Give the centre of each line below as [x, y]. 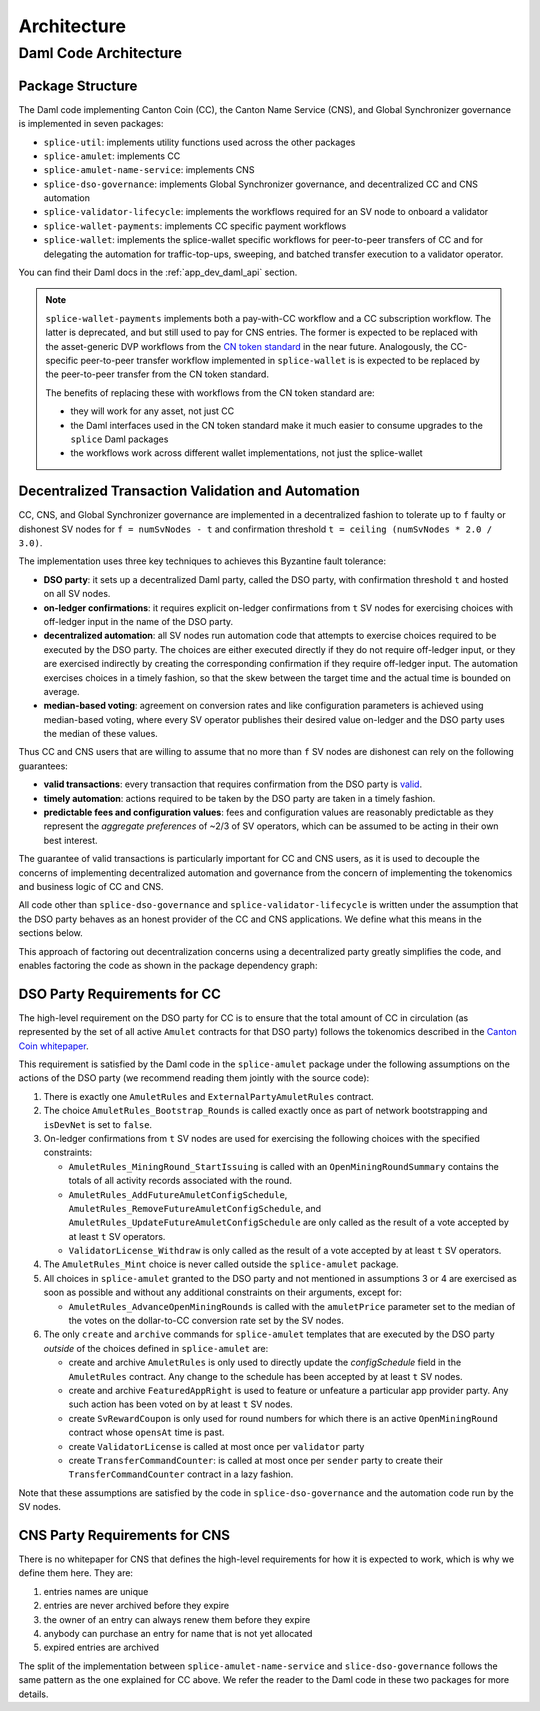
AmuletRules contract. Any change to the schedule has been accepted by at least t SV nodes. [266, 1376]
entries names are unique [96, 1591]
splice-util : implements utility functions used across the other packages [199, 142]
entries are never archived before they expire [136, 1606]
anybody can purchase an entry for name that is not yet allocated [178, 1633]
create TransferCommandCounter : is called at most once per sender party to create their [256, 1460]
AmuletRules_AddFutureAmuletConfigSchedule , [178, 1194]
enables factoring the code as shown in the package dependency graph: [168, 965]
